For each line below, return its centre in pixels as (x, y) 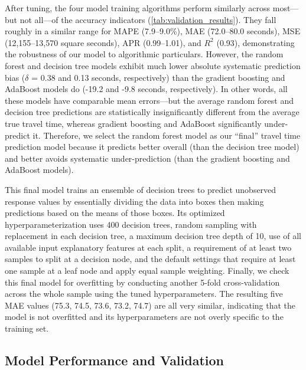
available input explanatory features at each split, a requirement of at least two (148, 247)
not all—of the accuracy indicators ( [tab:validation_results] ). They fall (148, 19)
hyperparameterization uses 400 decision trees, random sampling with (131, 224)
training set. (27, 328)
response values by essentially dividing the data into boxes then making (134, 201)
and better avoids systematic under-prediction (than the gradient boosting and (147, 158)
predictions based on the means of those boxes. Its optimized (115, 213)
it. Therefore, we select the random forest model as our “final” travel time (167, 135)
